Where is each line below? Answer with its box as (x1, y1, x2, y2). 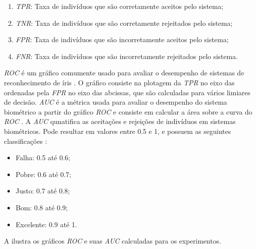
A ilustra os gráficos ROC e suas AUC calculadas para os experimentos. (4, 236, 221, 246)
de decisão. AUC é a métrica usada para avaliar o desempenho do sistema (4, 97, 227, 107)
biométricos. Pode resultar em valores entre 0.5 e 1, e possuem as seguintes (4, 125, 231, 136)
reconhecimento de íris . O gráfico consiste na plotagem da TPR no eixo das (4, 77, 235, 87)
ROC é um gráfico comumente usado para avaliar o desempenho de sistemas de (4, 67, 244, 78)
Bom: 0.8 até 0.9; (15, 202, 68, 212)
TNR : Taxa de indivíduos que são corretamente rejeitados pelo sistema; (15, 17, 233, 28)
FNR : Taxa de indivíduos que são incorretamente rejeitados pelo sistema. (15, 51, 238, 61)
